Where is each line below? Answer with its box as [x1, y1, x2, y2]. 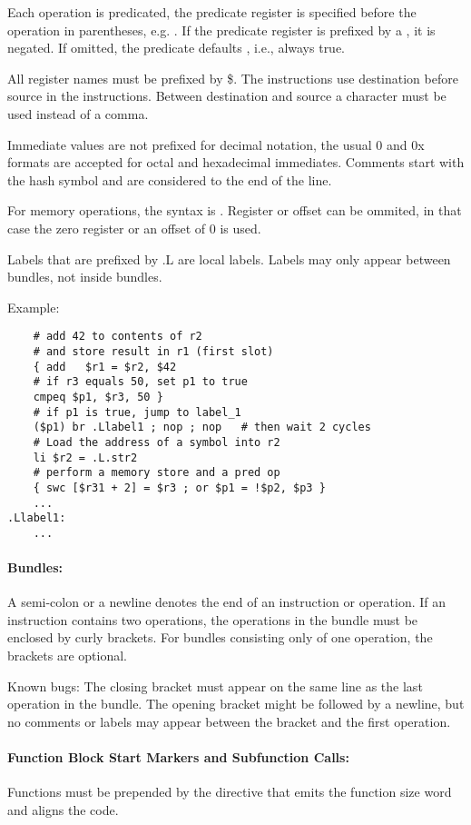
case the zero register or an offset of [7, 218, 206, 237]
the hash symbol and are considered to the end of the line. [7, 170, 332, 189]
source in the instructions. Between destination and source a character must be [7, 86, 446, 105]
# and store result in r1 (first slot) [33, 344, 274, 358]
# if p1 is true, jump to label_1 [33, 405, 241, 419]
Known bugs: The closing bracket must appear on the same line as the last [7, 676, 423, 695]
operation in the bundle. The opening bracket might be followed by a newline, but [7, 694, 465, 713]
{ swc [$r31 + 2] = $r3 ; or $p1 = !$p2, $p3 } [33, 481, 326, 494]
